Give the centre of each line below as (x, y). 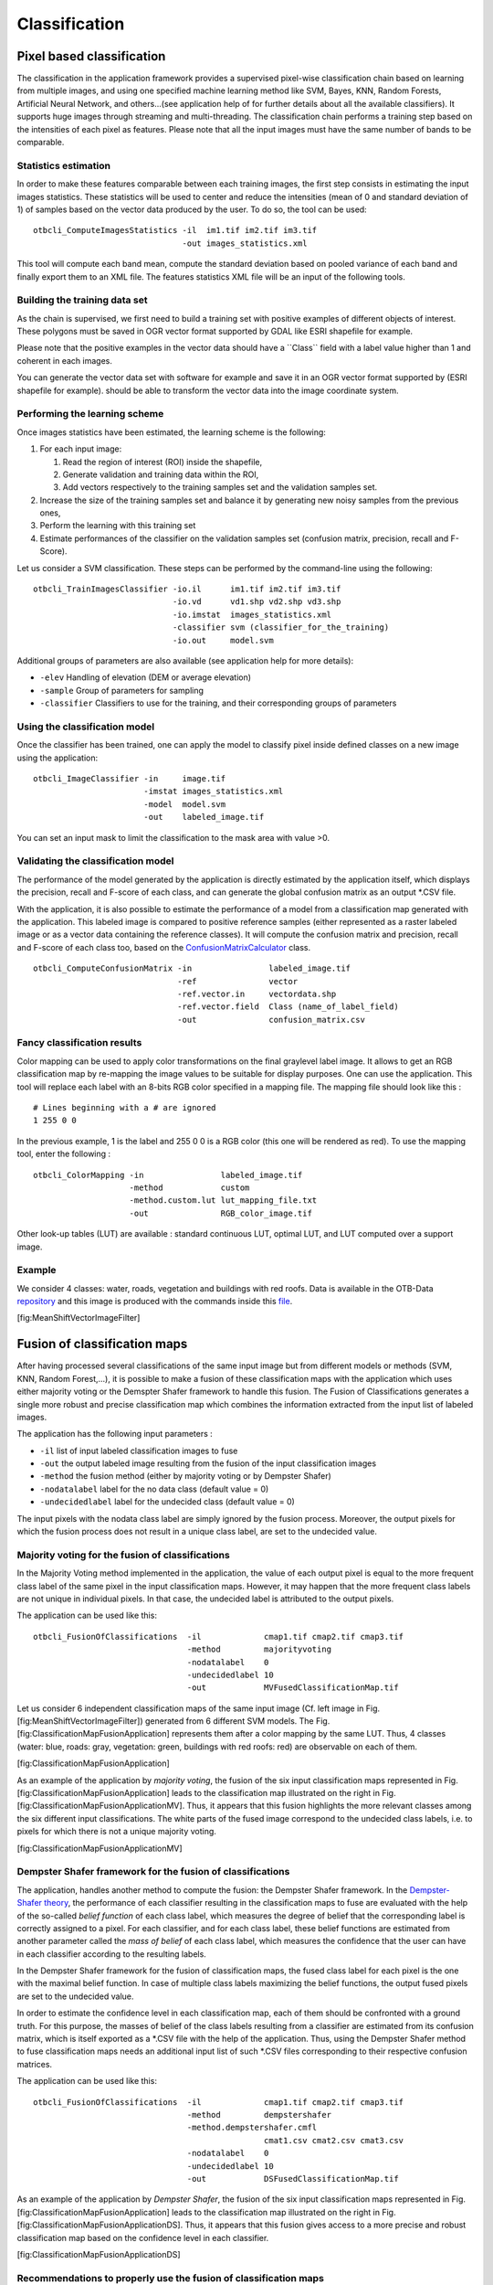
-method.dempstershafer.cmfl (252, 2128)
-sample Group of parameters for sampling (122, 690)
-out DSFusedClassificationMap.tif (293, 2179)
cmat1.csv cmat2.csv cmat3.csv (334, 2140)
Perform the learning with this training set (118, 526)
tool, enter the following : (64, 1154)
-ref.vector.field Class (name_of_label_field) (288, 1007)
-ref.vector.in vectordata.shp (257, 994)
